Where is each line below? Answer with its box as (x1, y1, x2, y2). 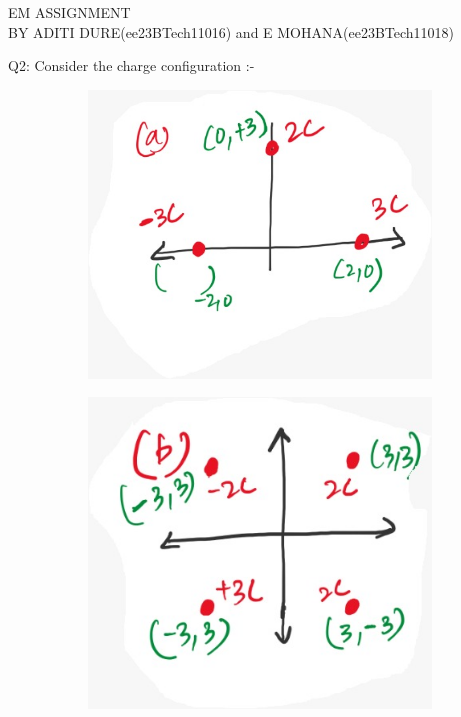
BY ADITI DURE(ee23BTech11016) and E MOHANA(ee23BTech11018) (8, 21, 455, 42)
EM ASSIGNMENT (8, 2, 131, 22)
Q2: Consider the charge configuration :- (8, 55, 255, 76)
